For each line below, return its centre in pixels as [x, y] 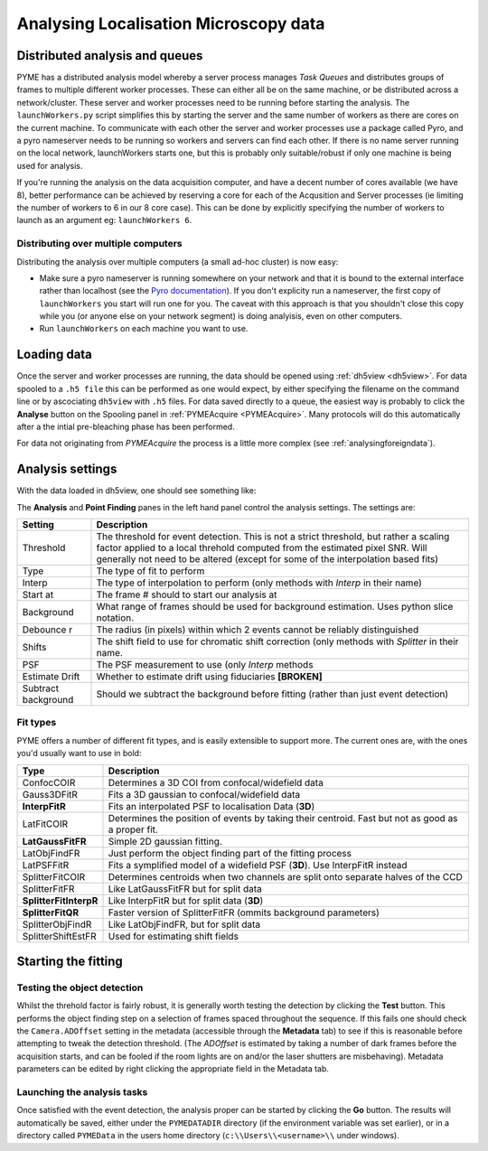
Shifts [34, 647]
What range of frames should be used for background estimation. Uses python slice [275, 607]
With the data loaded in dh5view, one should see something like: [136, 491]
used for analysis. [50, 165]
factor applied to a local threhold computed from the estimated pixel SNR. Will [262, 548]
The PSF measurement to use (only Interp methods [205, 664]
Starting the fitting [70, 961]
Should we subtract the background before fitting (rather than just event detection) [272, 694]
